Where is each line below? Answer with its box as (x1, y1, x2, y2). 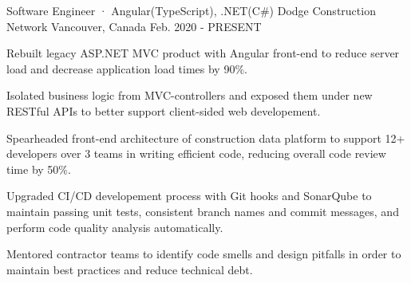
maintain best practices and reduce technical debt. (6, 261, 253, 277)
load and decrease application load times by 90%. (6, 60, 247, 77)
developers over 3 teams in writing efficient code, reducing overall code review (6, 145, 386, 162)
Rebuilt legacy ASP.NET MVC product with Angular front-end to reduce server (6, 45, 400, 61)
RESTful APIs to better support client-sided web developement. (6, 102, 321, 119)
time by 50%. (6, 160, 71, 177)
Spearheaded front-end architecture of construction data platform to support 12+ (6, 129, 405, 146)
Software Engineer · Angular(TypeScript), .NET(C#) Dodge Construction (6, 2, 376, 18)
